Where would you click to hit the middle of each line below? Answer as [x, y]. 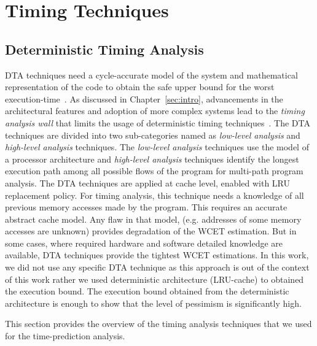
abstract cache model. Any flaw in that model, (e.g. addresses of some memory [153, 219]
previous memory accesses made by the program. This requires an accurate [146, 207]
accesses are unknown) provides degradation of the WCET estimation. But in [151, 231]
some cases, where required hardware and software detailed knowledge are [144, 243]
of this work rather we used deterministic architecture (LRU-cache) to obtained [155, 279]
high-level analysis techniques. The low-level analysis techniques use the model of [157, 147]
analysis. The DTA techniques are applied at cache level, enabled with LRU [147, 183]
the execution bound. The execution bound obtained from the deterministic [147, 291]
